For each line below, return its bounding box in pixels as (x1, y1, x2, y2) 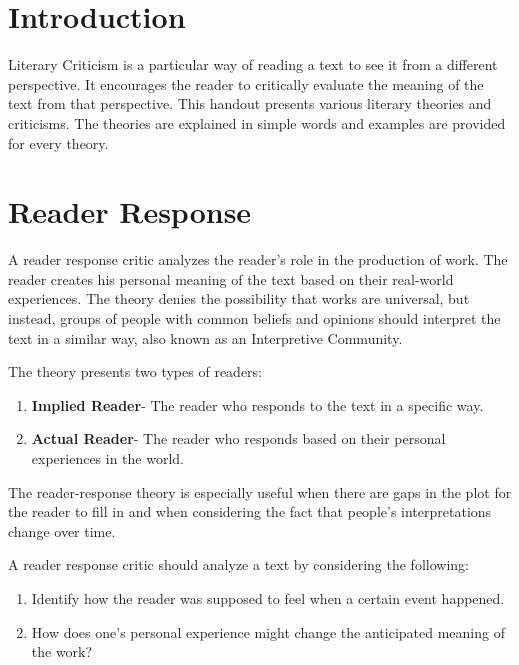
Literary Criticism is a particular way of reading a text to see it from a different (8, 54, 498, 75)
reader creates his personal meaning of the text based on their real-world (8, 268, 454, 289)
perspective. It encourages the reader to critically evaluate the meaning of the (8, 73, 484, 94)
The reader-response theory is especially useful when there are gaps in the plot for (8, 481, 512, 502)
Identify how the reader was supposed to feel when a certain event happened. (31, 587, 505, 608)
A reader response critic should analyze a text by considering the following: (8, 554, 469, 575)
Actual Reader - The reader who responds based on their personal (31, 428, 446, 449)
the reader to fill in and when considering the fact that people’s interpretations (8, 501, 492, 522)
